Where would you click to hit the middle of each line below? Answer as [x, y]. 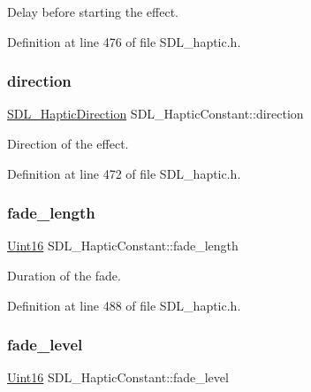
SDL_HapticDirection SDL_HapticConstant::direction [155, 114]
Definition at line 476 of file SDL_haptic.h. [124, 41]
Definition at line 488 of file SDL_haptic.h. [124, 305]
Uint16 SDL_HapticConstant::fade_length [123, 246]
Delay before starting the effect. [93, 12]
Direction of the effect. [68, 143]
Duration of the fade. [64, 275]
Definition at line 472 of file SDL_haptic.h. [124, 173]
